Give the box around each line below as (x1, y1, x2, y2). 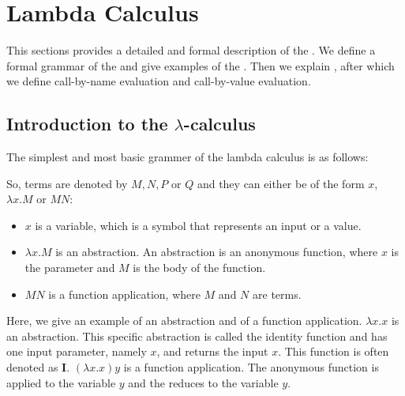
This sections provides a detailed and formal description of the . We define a (6, 42, 376, 58)
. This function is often (278, 343, 389, 360)
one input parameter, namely (6, 343, 147, 360)
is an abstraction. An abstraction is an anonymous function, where (55, 243, 378, 260)
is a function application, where (48, 285, 201, 302)
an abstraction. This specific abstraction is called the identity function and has (6, 327, 388, 344)
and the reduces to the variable (128, 374, 279, 390)
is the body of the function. (133, 259, 266, 276)
